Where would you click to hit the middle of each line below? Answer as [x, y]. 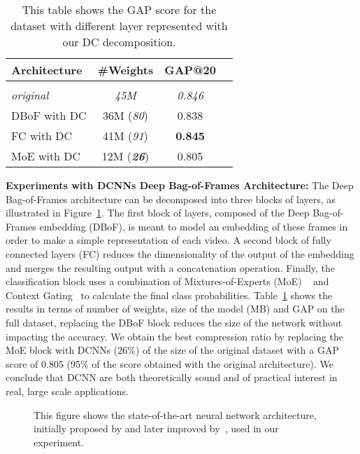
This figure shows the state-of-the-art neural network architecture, [175, 414]
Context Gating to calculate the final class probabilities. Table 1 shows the [169, 295]
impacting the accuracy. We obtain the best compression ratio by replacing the [174, 336]
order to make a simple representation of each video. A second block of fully [168, 240]
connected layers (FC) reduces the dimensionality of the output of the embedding [180, 253]
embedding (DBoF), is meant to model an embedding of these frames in [194, 226]
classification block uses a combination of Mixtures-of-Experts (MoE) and [167, 281]
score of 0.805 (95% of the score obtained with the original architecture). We [170, 363]
